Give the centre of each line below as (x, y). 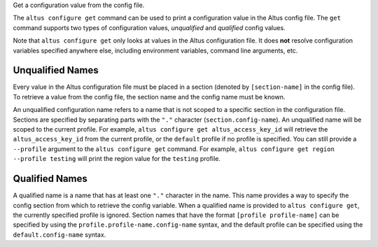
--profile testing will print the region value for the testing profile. (117, 159)
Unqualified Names (56, 70)
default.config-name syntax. (59, 234)
